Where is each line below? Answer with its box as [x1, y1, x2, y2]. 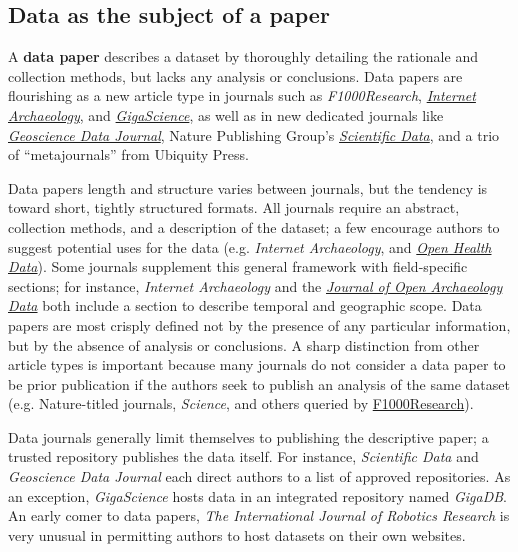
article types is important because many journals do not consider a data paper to [8, 354, 506, 375]
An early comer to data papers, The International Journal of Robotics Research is [8, 505, 510, 526]
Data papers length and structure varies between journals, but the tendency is [8, 177, 488, 198]
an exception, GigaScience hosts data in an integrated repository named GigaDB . [8, 485, 508, 506]
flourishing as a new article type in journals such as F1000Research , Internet [8, 85, 476, 106]
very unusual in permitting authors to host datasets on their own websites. [8, 524, 466, 545]
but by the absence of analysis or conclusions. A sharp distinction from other [8, 334, 480, 355]
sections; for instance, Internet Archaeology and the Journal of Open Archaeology [8, 275, 503, 296]
